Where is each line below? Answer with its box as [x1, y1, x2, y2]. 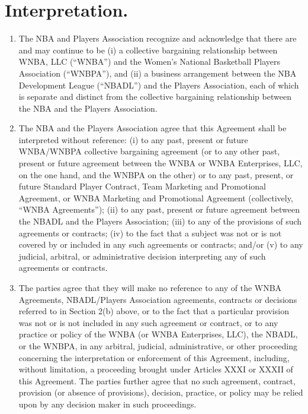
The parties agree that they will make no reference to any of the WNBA [18, 282, 282, 293]
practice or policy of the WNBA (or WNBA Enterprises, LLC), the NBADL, [18, 328, 298, 340]
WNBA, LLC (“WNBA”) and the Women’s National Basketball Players [18, 55, 281, 68]
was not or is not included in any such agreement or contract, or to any [18, 316, 278, 328]
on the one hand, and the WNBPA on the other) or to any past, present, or [18, 168, 294, 181]
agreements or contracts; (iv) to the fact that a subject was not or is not [18, 226, 282, 239]
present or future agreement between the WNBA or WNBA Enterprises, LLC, [18, 157, 303, 169]
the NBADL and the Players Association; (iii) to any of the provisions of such [18, 215, 302, 227]
